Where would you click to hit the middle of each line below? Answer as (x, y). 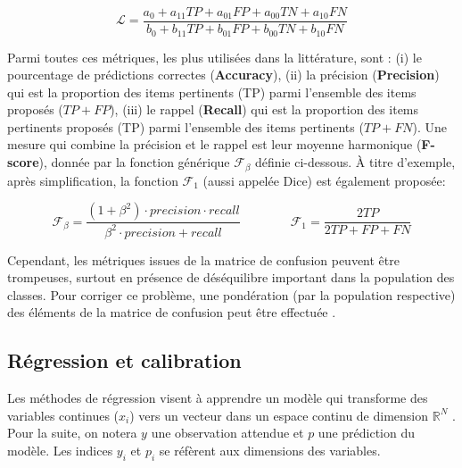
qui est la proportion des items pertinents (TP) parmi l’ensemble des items (212, 92)
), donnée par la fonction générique (134, 162)
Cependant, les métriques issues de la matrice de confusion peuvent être (203, 259)
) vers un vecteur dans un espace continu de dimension (279, 415)
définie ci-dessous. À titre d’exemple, (355, 162)
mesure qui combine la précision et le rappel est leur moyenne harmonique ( (214, 144)
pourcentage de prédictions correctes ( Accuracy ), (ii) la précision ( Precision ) (223, 75)
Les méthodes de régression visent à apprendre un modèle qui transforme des (218, 398)
